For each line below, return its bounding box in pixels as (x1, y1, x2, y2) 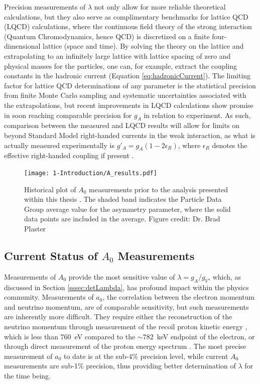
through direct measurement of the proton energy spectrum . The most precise (4, 341, 246, 351)
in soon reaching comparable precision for (4, 109, 132, 120)
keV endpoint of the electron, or (157, 331, 255, 341)
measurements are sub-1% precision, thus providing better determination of (4, 360, 236, 371)
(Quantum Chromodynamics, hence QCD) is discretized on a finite (4, 31, 210, 41)
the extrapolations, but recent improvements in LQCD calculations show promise (4, 99, 253, 110)
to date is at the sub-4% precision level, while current (63, 350, 228, 361)
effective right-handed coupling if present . (4, 150, 134, 161)
